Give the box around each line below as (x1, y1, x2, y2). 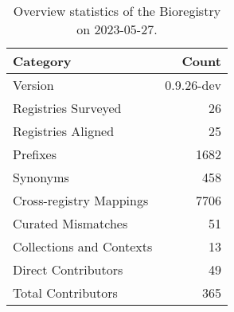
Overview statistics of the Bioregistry (13, 2, 221, 20)
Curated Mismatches (13, 214, 128, 232)
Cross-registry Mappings (13, 191, 149, 209)
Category (13, 52, 72, 70)
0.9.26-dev (165, 76, 221, 94)
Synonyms (13, 168, 69, 186)
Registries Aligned (13, 122, 115, 140)
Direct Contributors (13, 260, 123, 279)
